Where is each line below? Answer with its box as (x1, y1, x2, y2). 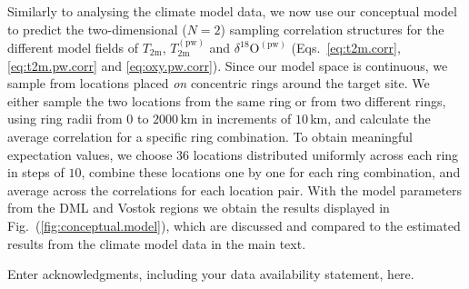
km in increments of (180, 109, 292, 128)
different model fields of (7, 38, 139, 56)
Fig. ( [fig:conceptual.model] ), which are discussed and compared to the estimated (7, 215, 461, 234)
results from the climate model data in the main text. (7, 234, 306, 253)
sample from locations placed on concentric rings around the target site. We (7, 74, 430, 93)
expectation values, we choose (7, 144, 173, 164)
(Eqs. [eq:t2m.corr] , (291, 38, 401, 56)
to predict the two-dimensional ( (7, 19, 187, 38)
